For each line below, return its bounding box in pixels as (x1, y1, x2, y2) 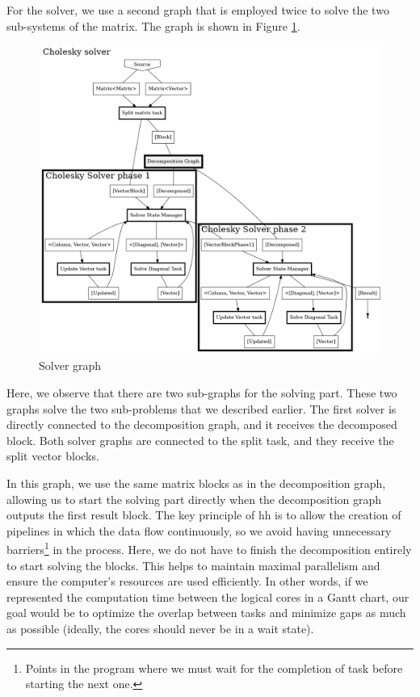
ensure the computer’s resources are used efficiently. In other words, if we (6, 573, 368, 590)
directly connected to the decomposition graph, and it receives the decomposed (6, 416, 397, 433)
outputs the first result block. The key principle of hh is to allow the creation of (6, 506, 401, 523)
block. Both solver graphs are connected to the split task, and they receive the (6, 431, 394, 448)
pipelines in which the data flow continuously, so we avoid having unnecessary (6, 522, 392, 539)
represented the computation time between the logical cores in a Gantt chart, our (6, 588, 409, 605)
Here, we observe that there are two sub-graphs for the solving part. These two (6, 384, 397, 401)
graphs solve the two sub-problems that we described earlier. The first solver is (6, 400, 397, 417)
